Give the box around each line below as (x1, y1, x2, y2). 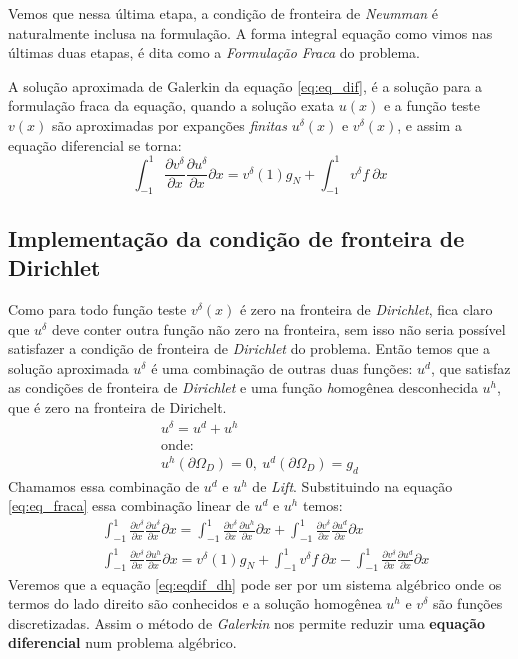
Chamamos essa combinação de (8, 475, 200, 496)
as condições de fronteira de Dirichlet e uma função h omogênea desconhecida (8, 377, 478, 398)
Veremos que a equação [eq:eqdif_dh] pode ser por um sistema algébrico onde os (8, 573, 502, 594)
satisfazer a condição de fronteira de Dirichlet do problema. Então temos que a (8, 338, 491, 359)
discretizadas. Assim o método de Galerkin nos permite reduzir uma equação (8, 612, 486, 633)
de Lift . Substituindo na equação (252, 475, 453, 496)
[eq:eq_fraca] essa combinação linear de (8, 495, 250, 516)
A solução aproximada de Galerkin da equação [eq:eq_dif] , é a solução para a (8, 75, 483, 96)
